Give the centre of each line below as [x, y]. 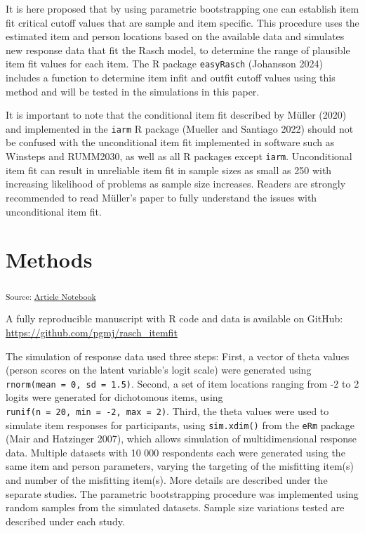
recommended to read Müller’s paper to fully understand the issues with [161, 197]
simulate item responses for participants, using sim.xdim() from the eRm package [180, 425]
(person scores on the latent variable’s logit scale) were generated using [159, 370]
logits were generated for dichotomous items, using [114, 397]
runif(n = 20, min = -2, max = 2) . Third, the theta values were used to [167, 410]
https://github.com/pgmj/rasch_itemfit [92, 332]
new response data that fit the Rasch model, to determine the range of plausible [178, 50]
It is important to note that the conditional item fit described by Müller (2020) [176, 115]
